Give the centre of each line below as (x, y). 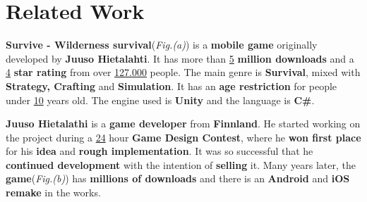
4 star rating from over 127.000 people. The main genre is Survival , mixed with (183, 72)
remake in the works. (53, 192)
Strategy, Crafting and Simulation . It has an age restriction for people (172, 86)
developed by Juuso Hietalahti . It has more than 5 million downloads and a (180, 58)
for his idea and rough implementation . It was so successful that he (160, 151)
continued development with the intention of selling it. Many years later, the (181, 164)
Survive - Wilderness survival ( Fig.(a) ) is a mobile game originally (162, 45)
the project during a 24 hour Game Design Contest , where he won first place (183, 137)
